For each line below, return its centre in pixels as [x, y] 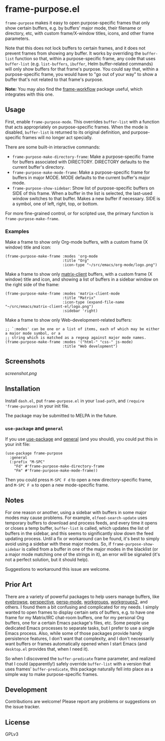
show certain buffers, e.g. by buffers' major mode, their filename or [73, 28]
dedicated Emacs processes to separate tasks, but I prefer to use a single [80, 628]
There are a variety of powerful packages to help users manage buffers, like [82, 596]
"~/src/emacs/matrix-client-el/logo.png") [49, 307]
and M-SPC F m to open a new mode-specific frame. [57, 485]
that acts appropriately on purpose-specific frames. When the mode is [77, 127]
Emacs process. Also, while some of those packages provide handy [74, 633]
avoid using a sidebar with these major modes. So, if [58, 544]
